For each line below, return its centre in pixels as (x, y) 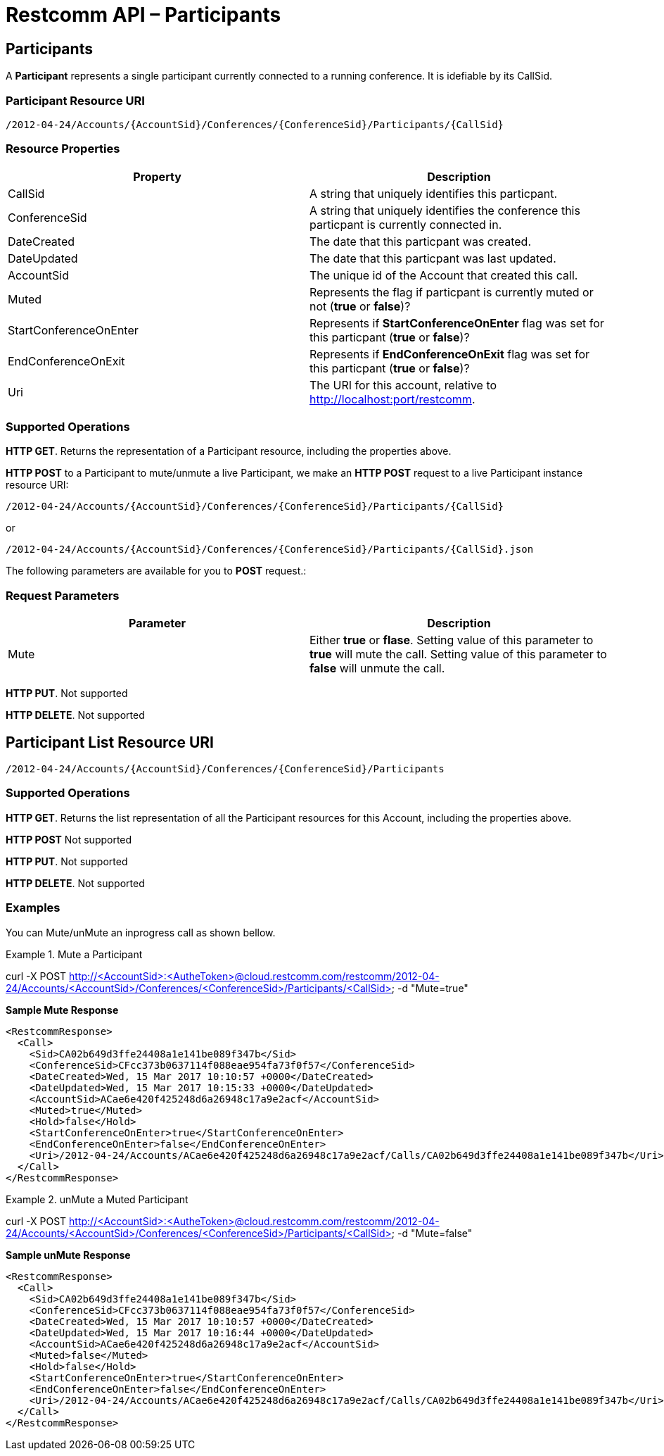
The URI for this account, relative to (403, 385)
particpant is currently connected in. (406, 224)
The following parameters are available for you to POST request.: (156, 571)
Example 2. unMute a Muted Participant (97, 1199)
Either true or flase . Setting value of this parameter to (452, 640)
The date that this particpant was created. (421, 241)
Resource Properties (63, 149)
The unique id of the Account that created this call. (444, 275)
